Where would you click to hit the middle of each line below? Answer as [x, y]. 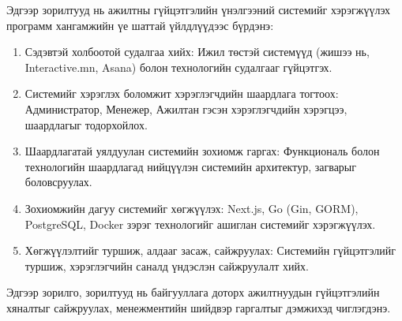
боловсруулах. [58, 182]
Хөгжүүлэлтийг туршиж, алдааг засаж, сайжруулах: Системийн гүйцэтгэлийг [210, 250]
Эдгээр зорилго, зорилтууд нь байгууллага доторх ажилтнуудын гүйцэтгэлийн [193, 292]
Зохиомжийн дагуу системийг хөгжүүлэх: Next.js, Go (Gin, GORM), [192, 208]
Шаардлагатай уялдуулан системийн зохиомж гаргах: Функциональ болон [202, 151]
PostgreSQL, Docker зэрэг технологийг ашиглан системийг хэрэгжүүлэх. [200, 224]
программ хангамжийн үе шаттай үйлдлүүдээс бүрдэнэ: [140, 25]
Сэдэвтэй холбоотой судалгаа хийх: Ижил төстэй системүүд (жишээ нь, [197, 52]
